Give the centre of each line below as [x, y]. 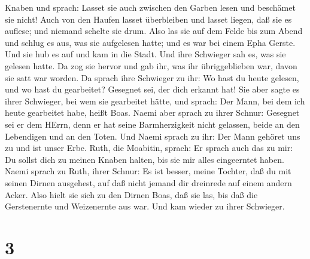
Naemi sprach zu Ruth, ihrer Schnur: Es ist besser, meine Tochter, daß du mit [148, 171]
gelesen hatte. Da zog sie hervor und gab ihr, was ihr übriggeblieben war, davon [151, 65]
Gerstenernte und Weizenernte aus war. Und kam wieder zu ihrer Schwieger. [145, 206]
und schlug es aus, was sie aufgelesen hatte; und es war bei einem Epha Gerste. [150, 42]
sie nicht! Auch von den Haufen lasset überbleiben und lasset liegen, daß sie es [148, 19]
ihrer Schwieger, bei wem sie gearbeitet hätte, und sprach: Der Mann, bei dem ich [155, 101]
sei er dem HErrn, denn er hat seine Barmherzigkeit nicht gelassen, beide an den [152, 124]
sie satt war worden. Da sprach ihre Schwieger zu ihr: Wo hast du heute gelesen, [152, 77]
